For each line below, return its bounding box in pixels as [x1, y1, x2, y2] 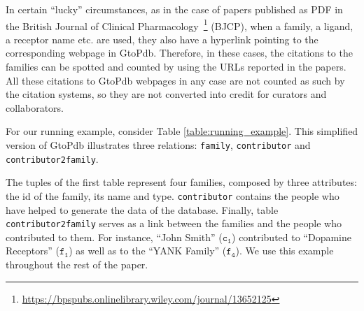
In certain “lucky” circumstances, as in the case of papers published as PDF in [6, 2, 343, 16]
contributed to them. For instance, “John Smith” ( [6, 229, 223, 244]
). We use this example [235, 243, 334, 258]
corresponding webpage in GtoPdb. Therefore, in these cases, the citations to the [6, 45, 353, 60]
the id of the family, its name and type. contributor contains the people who [6, 188, 339, 203]
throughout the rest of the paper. [6, 257, 148, 271]
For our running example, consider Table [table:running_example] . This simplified [6, 124, 358, 138]
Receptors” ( [6, 243, 59, 258]
